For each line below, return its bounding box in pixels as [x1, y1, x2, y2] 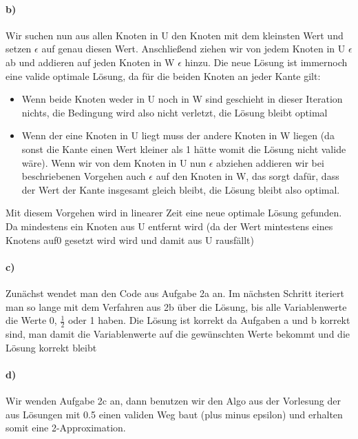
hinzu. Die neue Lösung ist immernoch [185, 54, 348, 69]
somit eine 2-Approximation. [6, 420, 126, 435]
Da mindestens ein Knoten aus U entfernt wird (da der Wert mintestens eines [6, 218, 333, 233]
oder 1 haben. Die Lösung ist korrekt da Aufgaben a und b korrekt [67, 313, 350, 327]
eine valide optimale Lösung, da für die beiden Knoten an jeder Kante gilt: [6, 68, 321, 83]
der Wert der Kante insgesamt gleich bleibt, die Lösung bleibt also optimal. [21, 182, 340, 196]
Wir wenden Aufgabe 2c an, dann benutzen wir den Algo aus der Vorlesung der [6, 393, 341, 407]
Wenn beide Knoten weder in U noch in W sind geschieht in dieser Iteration [21, 92, 343, 106]
